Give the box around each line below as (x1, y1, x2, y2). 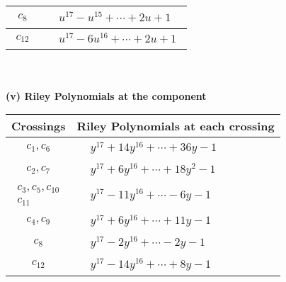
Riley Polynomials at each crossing (76, 118, 275, 135)
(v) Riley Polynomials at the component (6, 88, 207, 103)
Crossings (11, 118, 66, 135)
